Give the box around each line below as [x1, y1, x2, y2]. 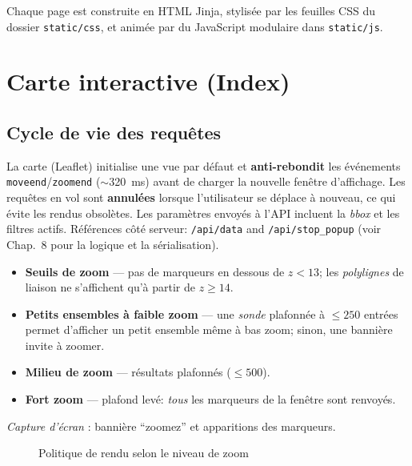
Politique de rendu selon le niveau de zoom [38, 444, 249, 461]
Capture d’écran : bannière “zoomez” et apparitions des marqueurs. [6, 417, 336, 434]
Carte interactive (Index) [6, 65, 290, 98]
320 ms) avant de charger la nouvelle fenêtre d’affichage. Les [109, 173, 406, 190]
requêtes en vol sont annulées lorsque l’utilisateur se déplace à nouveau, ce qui [6, 189, 396, 206]
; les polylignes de [318, 263, 404, 279]
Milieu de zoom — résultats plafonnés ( [25, 364, 231, 380]
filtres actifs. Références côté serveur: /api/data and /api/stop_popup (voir [6, 220, 382, 237]
